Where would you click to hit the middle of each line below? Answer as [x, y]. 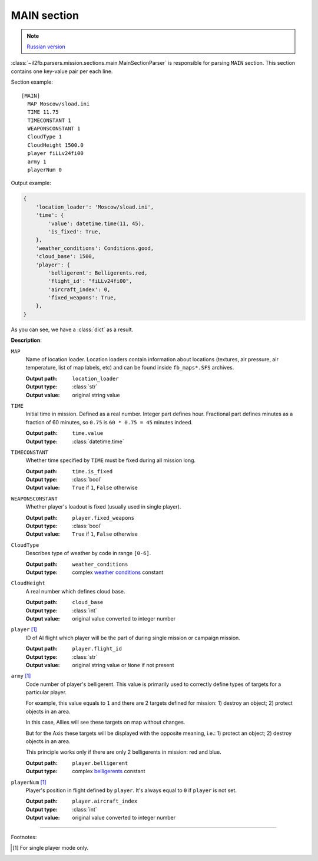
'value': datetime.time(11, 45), [96, 223]
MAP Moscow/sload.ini [59, 104]
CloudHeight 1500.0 [55, 145]
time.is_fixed [92, 471]
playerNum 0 [44, 170]
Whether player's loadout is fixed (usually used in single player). [103, 507]
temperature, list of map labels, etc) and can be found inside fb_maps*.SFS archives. [130, 368]
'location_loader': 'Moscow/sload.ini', [95, 207]
